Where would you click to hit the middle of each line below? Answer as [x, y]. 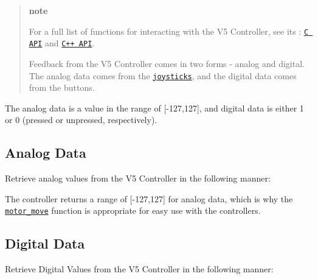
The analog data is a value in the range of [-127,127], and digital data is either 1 [154, 108]
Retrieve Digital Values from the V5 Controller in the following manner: [139, 269]
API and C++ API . [62, 43]
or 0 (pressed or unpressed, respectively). [81, 120]
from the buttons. [62, 87]
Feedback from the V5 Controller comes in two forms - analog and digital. [167, 63]
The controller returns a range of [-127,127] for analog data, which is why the [149, 198]
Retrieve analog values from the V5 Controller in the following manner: [138, 178]
